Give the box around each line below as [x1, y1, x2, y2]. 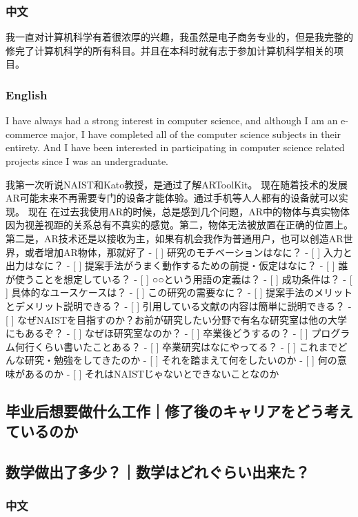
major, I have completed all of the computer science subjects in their [50, 126, 341, 141]
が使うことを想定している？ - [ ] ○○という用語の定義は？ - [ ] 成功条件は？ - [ [6, 271, 352, 286]
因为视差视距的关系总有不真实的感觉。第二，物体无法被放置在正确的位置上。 [6, 217, 353, 232]
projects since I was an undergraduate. [6, 154, 169, 168]
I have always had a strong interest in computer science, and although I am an [6, 113, 338, 128]
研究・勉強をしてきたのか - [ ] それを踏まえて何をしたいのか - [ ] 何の [24, 353, 337, 367]
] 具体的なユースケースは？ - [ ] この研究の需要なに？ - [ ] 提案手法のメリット [6, 285, 353, 300]
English [6, 86, 48, 103]
